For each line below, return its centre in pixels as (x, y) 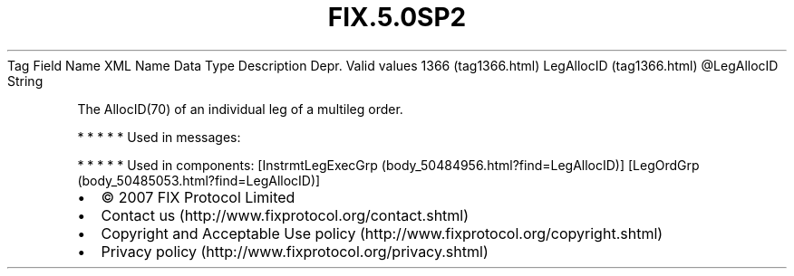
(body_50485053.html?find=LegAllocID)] (199, 180)
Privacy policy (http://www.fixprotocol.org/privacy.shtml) (295, 251)
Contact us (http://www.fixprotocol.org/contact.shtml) (285, 215)
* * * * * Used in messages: (159, 137)
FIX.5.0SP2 (397, 17)
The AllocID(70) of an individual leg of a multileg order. (240, 109)
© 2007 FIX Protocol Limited (198, 197)
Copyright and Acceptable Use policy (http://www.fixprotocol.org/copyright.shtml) (382, 233)
